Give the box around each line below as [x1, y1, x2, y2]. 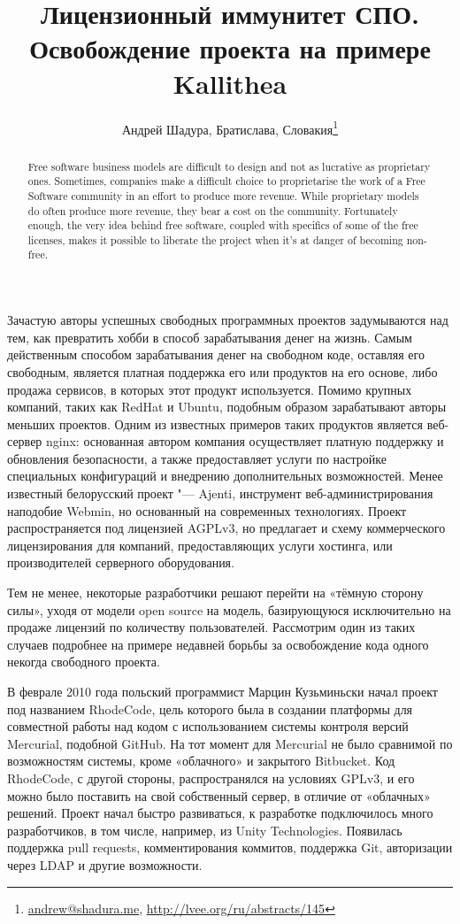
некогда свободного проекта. [7, 652, 160, 671]
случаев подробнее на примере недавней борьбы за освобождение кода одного [7, 635, 429, 653]
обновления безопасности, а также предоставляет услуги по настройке [7, 449, 387, 467]
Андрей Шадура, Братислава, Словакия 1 [122, 117, 338, 138]
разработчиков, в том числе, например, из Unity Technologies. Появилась [7, 820, 402, 839]
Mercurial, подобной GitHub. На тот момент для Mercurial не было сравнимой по [7, 734, 453, 752]
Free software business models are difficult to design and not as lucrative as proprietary [27, 158, 431, 173]
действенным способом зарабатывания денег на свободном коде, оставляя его [7, 345, 425, 364]
